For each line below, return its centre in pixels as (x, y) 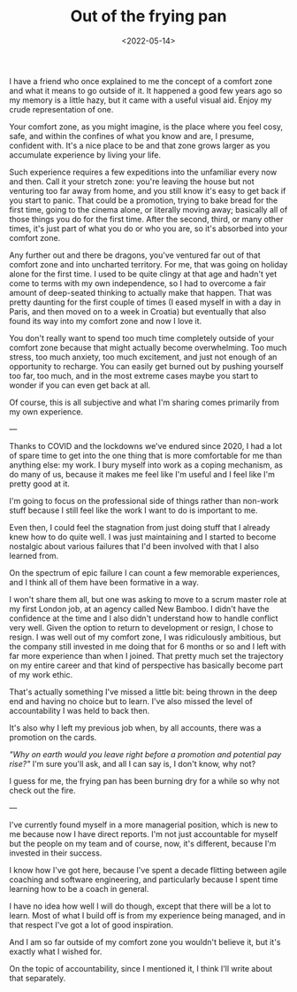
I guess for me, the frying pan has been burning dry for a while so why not (145, 780)
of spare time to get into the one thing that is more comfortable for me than (146, 455)
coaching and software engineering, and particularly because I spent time (144, 880)
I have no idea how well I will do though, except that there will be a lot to (140, 906)
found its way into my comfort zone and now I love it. (106, 321)
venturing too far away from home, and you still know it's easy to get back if (148, 190)
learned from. (34, 555)
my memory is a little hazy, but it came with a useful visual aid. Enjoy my (141, 100)
